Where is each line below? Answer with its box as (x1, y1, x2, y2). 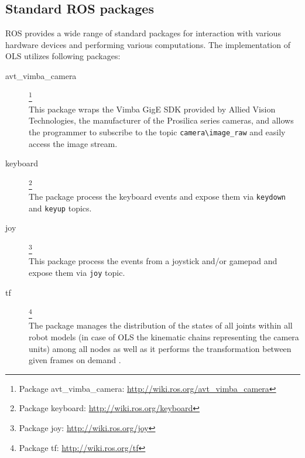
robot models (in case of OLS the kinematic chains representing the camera (29, 330, 299, 343)
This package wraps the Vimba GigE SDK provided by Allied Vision (29, 102, 276, 115)
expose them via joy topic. (29, 266, 125, 278)
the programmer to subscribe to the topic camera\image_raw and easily (29, 126, 286, 138)
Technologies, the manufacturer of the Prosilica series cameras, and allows (29, 114, 294, 127)
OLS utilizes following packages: (5, 50, 121, 62)
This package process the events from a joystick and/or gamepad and (29, 255, 277, 267)
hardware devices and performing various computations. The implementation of (5, 38, 290, 50)
